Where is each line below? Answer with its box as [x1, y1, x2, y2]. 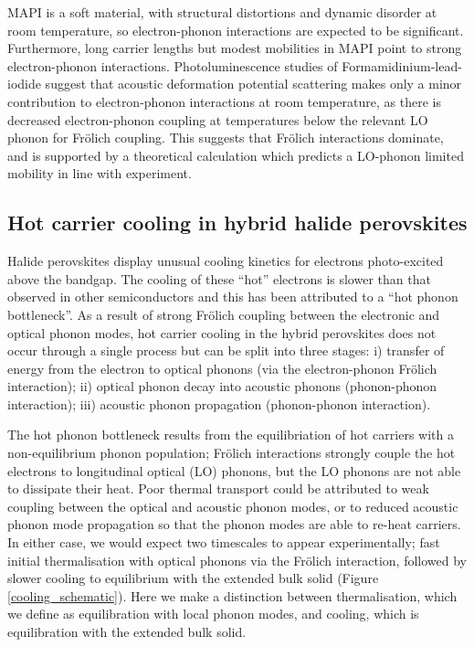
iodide [7, 74, 41, 93]
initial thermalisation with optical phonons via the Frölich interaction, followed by [7, 550, 467, 569]
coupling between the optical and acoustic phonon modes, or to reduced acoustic [7, 496, 458, 515]
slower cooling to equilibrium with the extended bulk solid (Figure [7, 568, 379, 588]
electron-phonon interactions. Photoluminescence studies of [7, 56, 338, 75]
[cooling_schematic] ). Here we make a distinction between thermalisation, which [7, 586, 458, 605]
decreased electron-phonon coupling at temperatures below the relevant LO [7, 110, 428, 129]
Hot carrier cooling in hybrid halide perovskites [7, 208, 468, 237]
